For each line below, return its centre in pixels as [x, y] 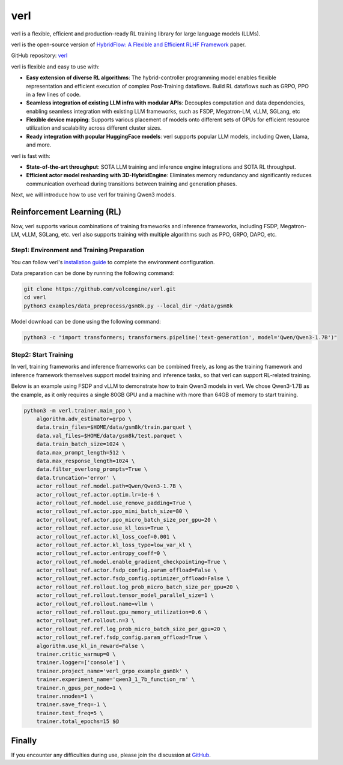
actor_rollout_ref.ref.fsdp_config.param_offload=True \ [122, 637]
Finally [24, 741]
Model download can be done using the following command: [86, 321]
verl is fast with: [31, 156]
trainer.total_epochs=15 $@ [78, 721]
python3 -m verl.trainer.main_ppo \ [78, 410]
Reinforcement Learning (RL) [66, 212]
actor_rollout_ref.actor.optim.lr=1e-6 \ [98, 494]
